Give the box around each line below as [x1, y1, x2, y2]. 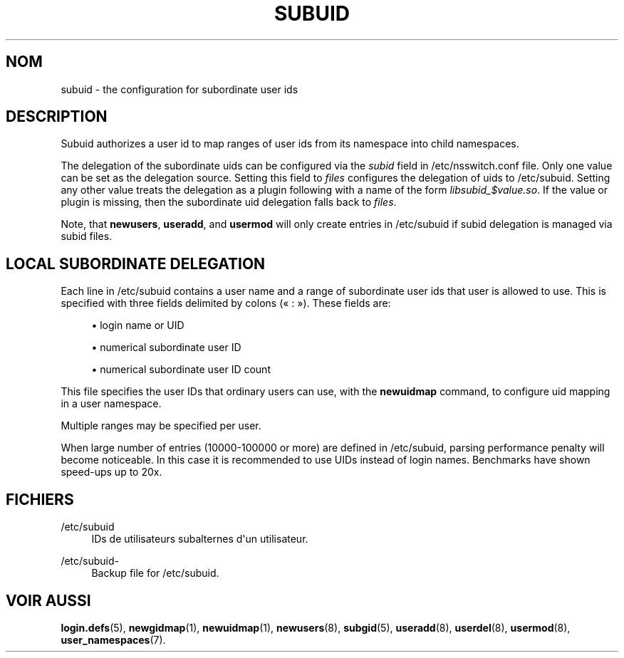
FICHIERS [6, 490, 74, 508]
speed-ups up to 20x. [61, 466, 162, 479]
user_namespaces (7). [61, 633, 166, 646]
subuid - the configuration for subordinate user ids [61, 83, 298, 95]
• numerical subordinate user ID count [91, 363, 271, 376]
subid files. [61, 230, 113, 243]
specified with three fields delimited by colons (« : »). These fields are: [61, 297, 391, 310]
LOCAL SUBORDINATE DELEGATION [6, 254, 266, 273]
